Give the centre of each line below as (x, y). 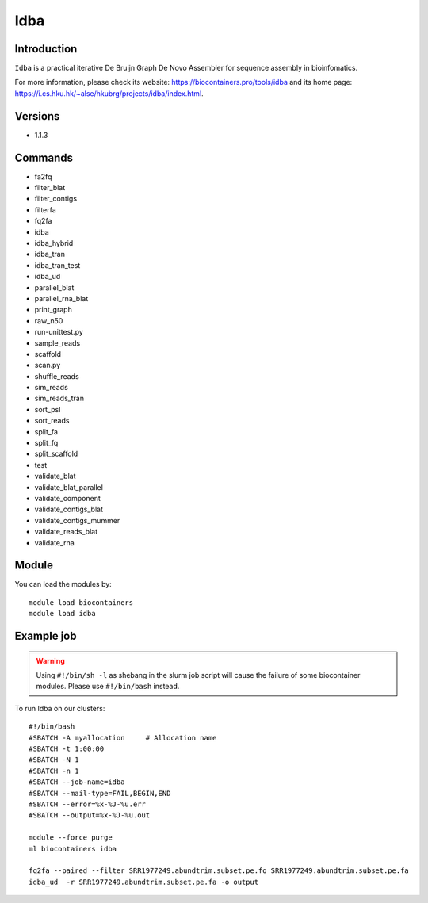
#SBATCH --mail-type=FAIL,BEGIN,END (100, 793)
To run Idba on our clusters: (60, 708)
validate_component (67, 498)
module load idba (62, 614)
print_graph (53, 310)
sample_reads (57, 343)
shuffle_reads (57, 376)
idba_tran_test (57, 265)
